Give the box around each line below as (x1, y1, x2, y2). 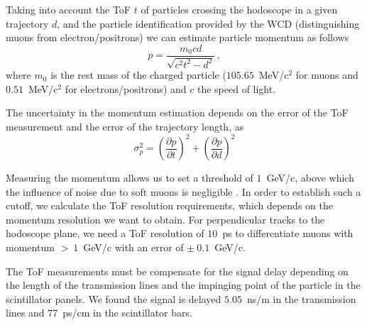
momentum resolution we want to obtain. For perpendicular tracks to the (6, 211, 325, 226)
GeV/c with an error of (83, 240, 184, 255)
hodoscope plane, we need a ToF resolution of (6, 226, 204, 241)
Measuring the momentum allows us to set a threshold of (6, 170, 253, 185)
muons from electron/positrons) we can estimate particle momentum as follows (6, 30, 349, 45)
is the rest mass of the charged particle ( (50, 67, 226, 82)
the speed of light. (197, 81, 276, 96)
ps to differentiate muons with (222, 226, 354, 241)
